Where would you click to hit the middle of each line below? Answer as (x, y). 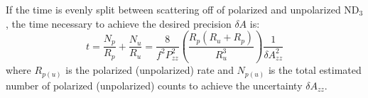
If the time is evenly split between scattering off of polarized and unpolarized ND (183, 9)
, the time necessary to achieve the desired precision (119, 23)
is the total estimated (315, 70)
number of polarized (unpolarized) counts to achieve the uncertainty (154, 85)
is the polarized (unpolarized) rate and (150, 70)
